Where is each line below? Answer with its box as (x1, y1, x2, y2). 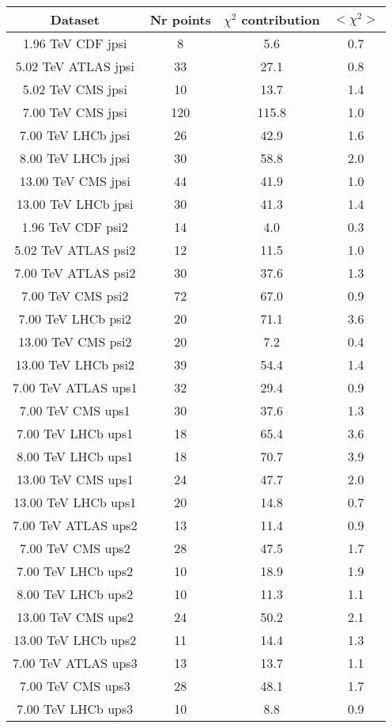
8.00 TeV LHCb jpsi (20, 149, 130, 167)
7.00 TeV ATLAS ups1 (13, 378, 138, 396)
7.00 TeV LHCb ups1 (17, 424, 134, 442)
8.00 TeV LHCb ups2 (17, 585, 134, 603)
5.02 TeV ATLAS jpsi (15, 57, 134, 75)
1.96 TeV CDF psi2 (21, 218, 128, 236)
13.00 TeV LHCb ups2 (13, 631, 137, 649)
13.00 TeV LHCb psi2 (15, 355, 135, 373)
